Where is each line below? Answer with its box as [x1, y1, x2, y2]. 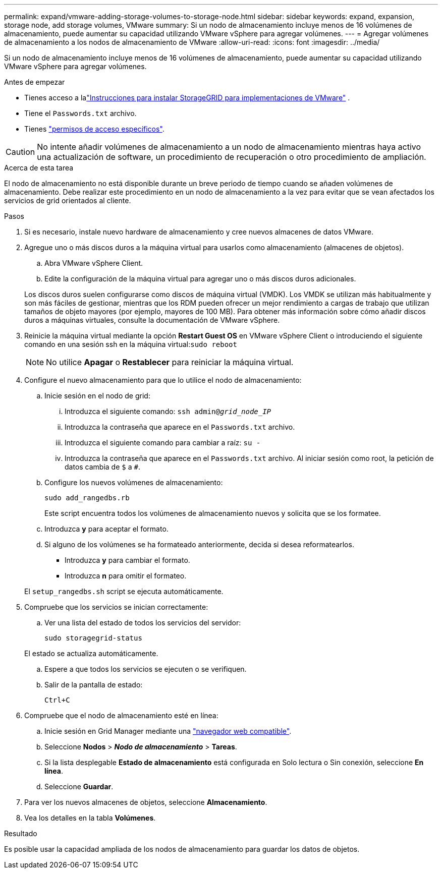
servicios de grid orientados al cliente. [4, 196, 131, 205]
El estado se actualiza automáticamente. [24, 649, 158, 658]
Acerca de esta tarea [4, 163, 74, 172]
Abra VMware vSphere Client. [44, 259, 143, 267]
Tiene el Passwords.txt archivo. [24, 109, 137, 118]
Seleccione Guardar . [44, 782, 114, 791]
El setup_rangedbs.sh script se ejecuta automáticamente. [24, 587, 224, 596]
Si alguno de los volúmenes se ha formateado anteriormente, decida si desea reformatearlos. [44, 540, 354, 549]
